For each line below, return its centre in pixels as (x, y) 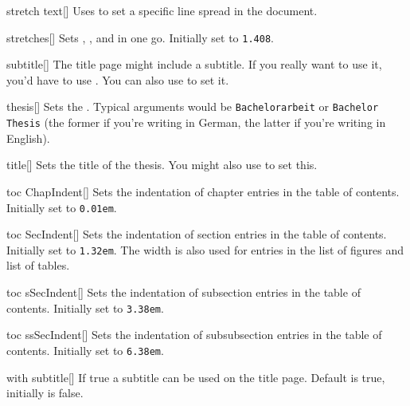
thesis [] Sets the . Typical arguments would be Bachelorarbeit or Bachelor (193, 106)
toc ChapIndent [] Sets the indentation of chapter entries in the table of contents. (203, 191)
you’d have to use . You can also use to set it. (118, 79)
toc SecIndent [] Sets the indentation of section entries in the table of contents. (197, 234)
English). (28, 138)
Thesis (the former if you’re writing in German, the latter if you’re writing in (196, 122)
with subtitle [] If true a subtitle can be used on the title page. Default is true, (196, 377)
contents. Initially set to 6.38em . (85, 350)
